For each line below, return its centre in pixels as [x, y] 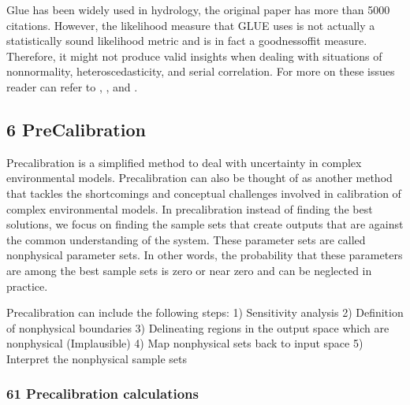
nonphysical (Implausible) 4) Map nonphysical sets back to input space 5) [185, 343]
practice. [27, 286]
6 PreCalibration [76, 129]
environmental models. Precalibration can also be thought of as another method [199, 178]
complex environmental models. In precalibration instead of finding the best [190, 208]
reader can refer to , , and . [72, 86]
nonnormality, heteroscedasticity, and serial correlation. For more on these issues [201, 71]
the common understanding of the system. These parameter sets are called [186, 239]
